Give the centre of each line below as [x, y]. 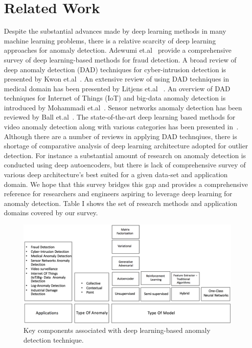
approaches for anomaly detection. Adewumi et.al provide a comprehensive [118, 50]
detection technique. [54, 340]
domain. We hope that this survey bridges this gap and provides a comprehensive [126, 184]
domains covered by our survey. [51, 213]
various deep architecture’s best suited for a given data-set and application [116, 174]
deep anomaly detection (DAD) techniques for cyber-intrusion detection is [115, 69]
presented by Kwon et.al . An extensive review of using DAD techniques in [117, 79]
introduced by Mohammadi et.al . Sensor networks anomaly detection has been [123, 107]
